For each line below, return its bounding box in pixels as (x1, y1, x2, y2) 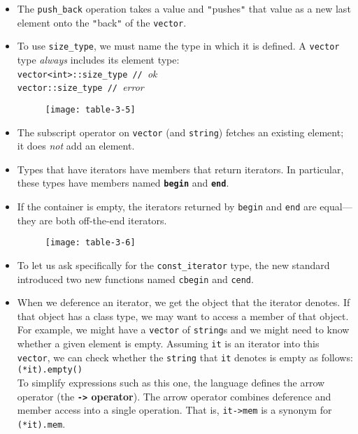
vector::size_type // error (17, 80, 144, 94)
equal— (320, 199, 352, 214)
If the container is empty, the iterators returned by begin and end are (17, 199, 317, 214)
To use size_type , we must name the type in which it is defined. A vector (17, 38, 340, 53)
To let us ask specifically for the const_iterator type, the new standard (17, 257, 330, 272)
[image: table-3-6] (45, 238, 136, 248)
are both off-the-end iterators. (39, 212, 167, 227)
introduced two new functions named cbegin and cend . (17, 271, 254, 286)
